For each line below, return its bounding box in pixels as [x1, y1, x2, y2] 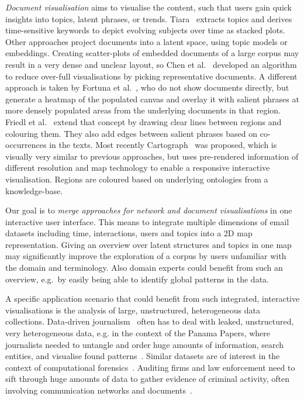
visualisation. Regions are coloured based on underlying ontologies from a [5, 173, 268, 185]
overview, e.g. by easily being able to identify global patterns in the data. [5, 273, 269, 285]
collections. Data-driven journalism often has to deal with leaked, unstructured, [5, 315, 294, 327]
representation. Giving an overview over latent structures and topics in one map [5, 238, 292, 250]
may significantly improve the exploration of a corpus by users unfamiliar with [5, 250, 286, 262]
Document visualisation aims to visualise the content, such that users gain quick [5, 1, 292, 13]
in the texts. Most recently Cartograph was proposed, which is [49, 139, 277, 151]
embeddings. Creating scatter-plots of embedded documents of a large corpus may [5, 47, 299, 59]
